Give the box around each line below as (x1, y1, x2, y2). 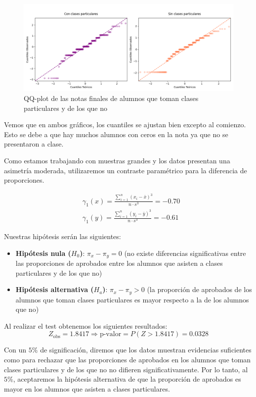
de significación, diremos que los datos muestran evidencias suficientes (40, 345, 252, 355)
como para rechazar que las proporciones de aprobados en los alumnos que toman (4, 354, 251, 364)
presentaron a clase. (4, 139, 64, 149)
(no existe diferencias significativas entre (124, 248, 246, 258)
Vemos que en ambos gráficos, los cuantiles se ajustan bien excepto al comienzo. (4, 119, 246, 130)
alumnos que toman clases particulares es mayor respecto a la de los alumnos (15, 294, 249, 304)
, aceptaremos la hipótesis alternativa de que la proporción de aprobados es (13, 374, 241, 384)
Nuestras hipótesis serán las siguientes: (4, 231, 121, 241)
